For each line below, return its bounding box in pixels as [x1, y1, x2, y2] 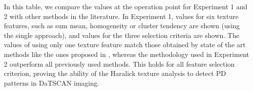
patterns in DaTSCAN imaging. [4, 77, 100, 88]
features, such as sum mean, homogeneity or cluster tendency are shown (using [4, 20, 240, 31]
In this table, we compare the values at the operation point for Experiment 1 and [4, 1, 248, 11]
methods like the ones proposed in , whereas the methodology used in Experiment [4, 49, 249, 59]
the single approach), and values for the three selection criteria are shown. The [4, 30, 239, 40]
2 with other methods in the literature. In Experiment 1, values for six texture [4, 11, 239, 21]
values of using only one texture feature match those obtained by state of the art [4, 39, 246, 50]
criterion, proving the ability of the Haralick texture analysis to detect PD [4, 68, 226, 78]
